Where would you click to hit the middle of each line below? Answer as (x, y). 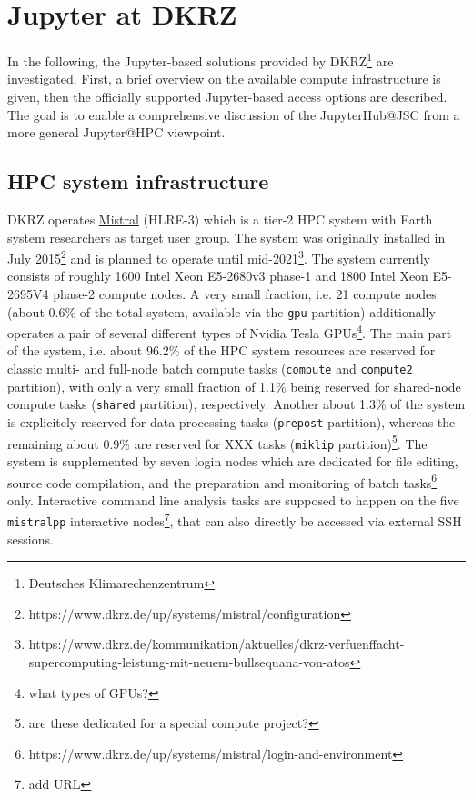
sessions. (30, 539)
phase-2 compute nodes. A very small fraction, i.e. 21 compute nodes (245, 293)
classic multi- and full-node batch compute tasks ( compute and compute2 (210, 369)
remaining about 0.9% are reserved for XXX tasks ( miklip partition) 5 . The (217, 442)
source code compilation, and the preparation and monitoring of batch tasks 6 (222, 481)
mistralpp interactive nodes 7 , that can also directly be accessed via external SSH (235, 520)
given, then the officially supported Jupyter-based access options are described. (227, 96)
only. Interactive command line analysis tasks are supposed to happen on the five (233, 499)
